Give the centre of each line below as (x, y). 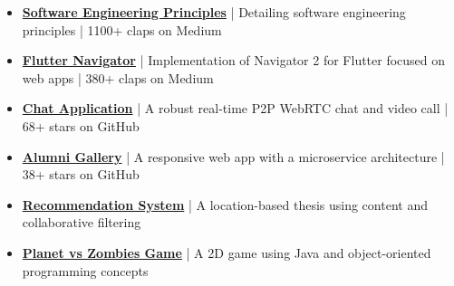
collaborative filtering (82, 222)
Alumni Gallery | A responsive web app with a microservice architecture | (233, 156)
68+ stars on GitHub (81, 125)
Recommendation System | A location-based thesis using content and (225, 204)
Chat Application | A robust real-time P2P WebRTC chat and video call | (235, 108)
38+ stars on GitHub (81, 174)
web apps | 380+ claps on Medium (118, 77)
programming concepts (85, 270)
